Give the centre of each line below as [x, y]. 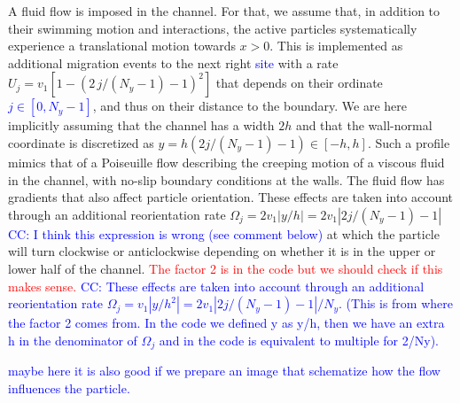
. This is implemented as [336, 46]
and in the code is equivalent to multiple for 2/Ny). [299, 340]
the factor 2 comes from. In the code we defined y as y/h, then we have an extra [226, 323]
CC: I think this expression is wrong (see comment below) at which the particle [224, 233]
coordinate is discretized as [81, 142]
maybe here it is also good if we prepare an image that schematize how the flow [224, 371]
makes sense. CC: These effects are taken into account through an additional [216, 286]
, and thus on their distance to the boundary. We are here [249, 106]
